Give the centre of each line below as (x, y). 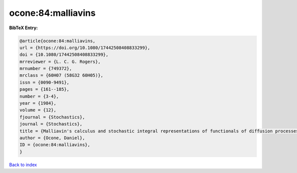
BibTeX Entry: (24, 28)
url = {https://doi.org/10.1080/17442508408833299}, (85, 48)
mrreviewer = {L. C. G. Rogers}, (60, 61)
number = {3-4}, (39, 96)
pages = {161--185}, (44, 89)
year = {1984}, (38, 103)
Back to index (23, 165)
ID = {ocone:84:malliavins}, (55, 145)
